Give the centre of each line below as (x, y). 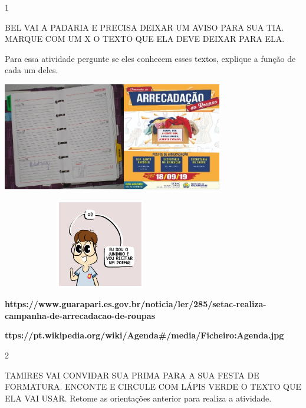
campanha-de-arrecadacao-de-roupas (80, 315)
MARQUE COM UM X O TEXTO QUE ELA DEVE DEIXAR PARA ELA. (145, 39)
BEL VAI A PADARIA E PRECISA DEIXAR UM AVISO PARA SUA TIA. (144, 27)
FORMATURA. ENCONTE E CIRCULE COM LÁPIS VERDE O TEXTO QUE (153, 386)
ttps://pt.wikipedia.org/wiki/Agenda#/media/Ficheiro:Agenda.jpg (144, 335)
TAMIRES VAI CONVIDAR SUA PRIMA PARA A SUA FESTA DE (132, 375)
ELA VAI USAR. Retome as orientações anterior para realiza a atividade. (138, 398)
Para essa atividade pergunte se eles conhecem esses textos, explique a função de (150, 58)
